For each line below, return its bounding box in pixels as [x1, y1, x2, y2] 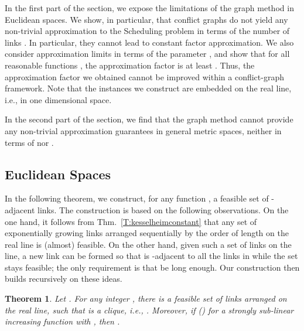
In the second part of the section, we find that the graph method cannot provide [5, 113, 293, 125]
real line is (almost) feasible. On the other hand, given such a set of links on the [5, 238, 292, 250]
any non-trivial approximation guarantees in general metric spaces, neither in [5, 124, 282, 137]
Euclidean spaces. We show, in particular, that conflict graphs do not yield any [5, 13, 288, 25]
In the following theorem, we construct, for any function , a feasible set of [5, 192, 269, 204]
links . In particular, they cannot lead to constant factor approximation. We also [5, 36, 294, 48]
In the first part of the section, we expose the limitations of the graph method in [5, 2, 294, 13]
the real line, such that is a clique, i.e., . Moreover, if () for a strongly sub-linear [5, 303, 294, 316]
